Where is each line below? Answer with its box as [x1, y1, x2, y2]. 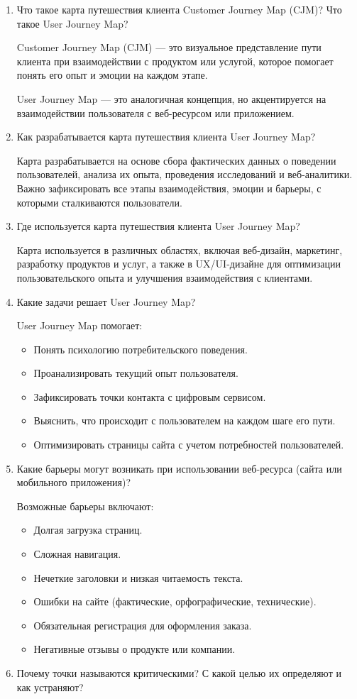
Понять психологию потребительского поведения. [33, 341, 248, 356]
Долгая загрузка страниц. [33, 522, 143, 537]
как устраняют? [16, 679, 84, 694]
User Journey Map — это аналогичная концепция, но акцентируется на [16, 91, 326, 106]
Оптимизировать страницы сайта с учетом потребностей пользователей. [33, 437, 344, 452]
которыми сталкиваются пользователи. [16, 194, 182, 209]
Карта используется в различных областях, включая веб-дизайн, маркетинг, [16, 242, 343, 257]
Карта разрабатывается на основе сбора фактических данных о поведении [16, 153, 336, 167]
